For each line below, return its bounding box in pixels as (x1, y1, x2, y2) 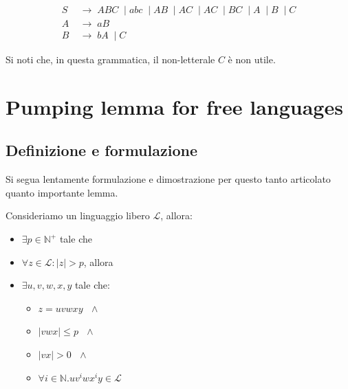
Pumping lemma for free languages (6, 92, 343, 120)
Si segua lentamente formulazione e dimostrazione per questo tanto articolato (6, 172, 331, 186)
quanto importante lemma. (6, 185, 118, 199)
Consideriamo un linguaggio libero (6, 208, 150, 223)
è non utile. (228, 52, 276, 67)
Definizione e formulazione (6, 140, 197, 161)
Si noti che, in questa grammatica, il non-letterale (6, 52, 215, 67)
